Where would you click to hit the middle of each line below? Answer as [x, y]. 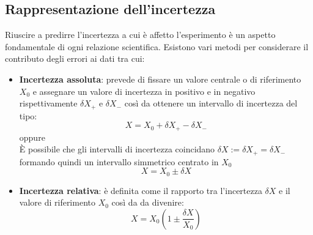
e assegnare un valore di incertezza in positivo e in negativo [144, 91]
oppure [32, 137]
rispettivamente [48, 103]
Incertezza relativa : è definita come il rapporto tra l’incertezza [141, 190]
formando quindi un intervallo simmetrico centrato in [119, 161]
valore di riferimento [57, 202]
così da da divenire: [148, 202]
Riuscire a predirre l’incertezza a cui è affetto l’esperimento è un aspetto [140, 35]
